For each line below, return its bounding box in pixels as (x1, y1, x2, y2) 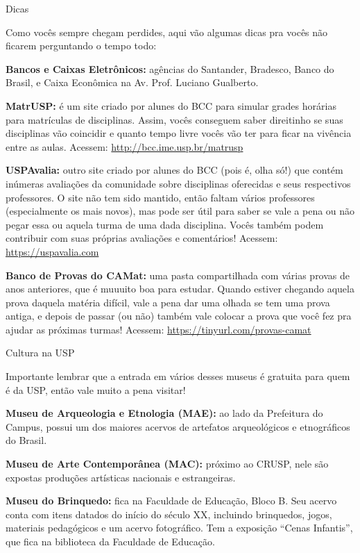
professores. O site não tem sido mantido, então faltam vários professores (6, 190, 315, 204)
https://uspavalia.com (6, 244, 99, 258)
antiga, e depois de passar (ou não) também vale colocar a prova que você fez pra (6, 308, 352, 323)
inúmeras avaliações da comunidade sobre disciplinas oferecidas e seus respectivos (6, 176, 351, 190)
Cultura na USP (6, 345, 75, 360)
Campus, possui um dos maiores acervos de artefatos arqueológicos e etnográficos (6, 419, 350, 434)
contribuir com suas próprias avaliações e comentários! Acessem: (6, 231, 278, 245)
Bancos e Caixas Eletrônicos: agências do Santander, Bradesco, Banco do (6, 61, 334, 76)
